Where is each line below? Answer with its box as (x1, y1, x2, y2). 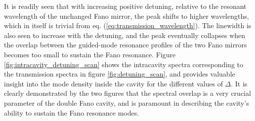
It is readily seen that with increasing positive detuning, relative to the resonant (4, 1, 247, 11)
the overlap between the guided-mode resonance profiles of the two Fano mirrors (4, 40, 247, 50)
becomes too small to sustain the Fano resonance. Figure (4, 49, 176, 59)
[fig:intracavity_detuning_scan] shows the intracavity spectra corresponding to (4, 59, 244, 69)
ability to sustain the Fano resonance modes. (4, 107, 139, 118)
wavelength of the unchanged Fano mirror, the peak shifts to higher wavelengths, (4, 10, 249, 21)
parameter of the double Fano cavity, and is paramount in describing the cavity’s (4, 97, 249, 108)
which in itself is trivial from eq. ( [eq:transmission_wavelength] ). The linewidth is (4, 20, 252, 31)
